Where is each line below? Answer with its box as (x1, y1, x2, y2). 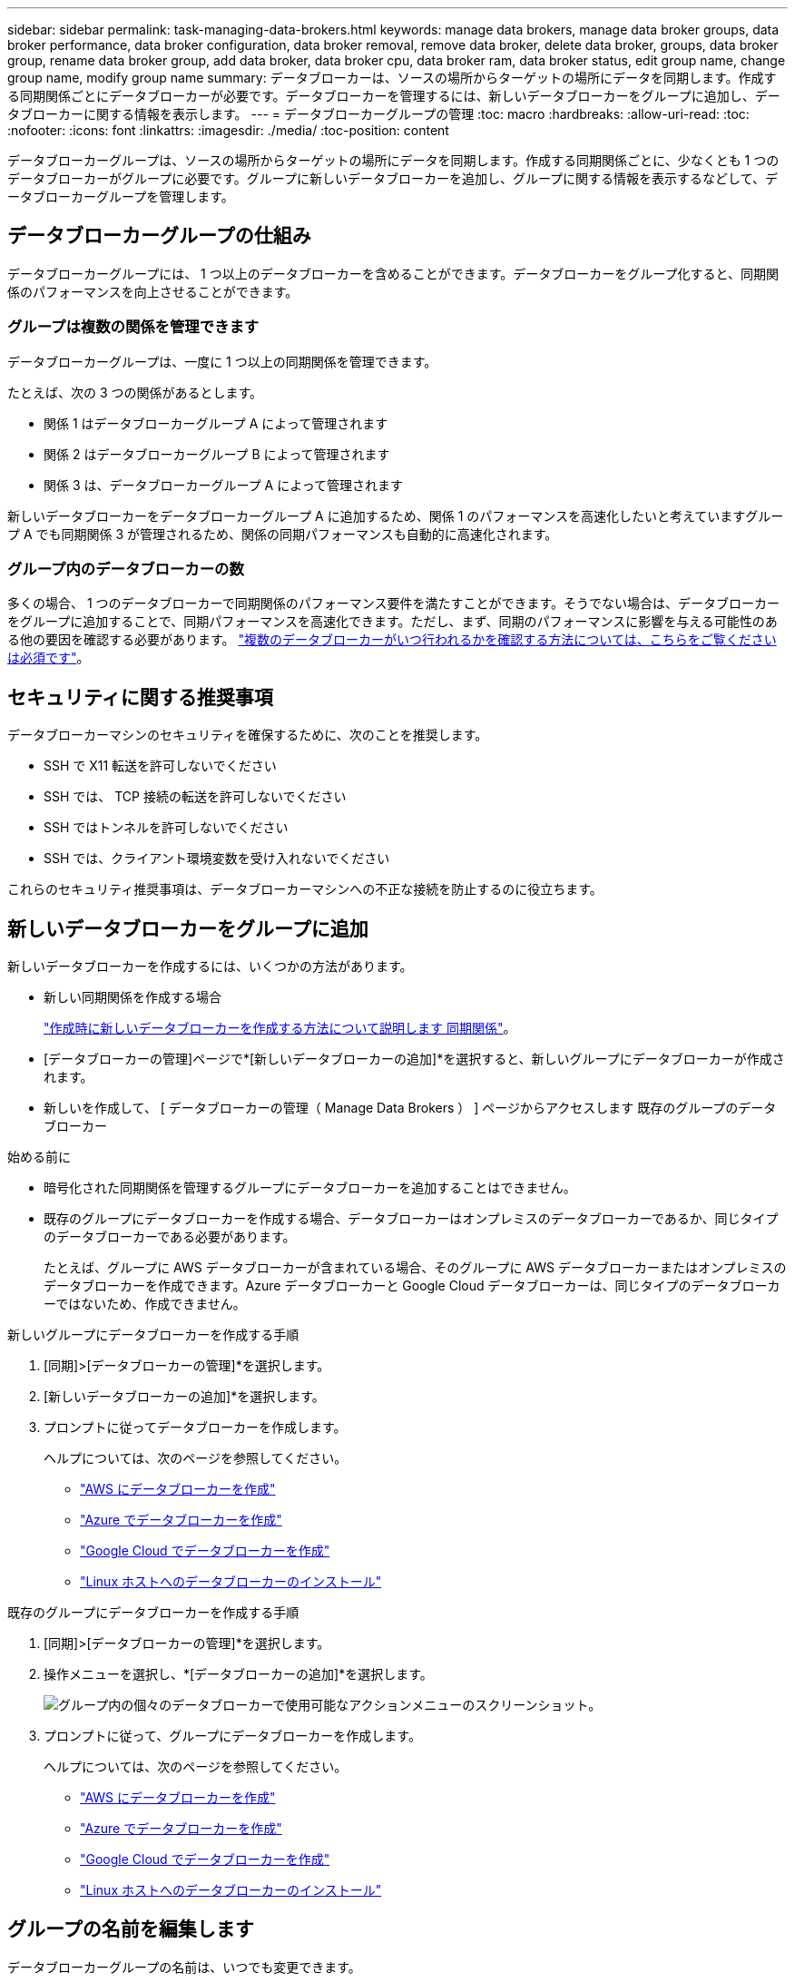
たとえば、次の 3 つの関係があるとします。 (7, 384, 263, 400)
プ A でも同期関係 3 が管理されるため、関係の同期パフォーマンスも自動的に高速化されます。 (7, 525, 558, 542)
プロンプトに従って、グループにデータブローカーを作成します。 (44, 1728, 421, 1744)
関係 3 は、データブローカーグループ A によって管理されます (44, 476, 404, 493)
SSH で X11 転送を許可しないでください (44, 758, 277, 774)
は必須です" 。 (7, 650, 90, 666)
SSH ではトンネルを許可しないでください (44, 819, 289, 836)
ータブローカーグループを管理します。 (7, 189, 234, 204)
